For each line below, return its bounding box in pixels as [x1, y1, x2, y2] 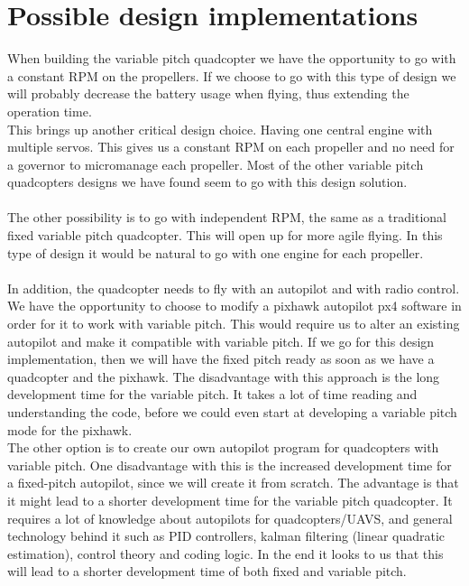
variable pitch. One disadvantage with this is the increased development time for [7, 455, 452, 474]
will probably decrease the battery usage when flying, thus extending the [7, 84, 409, 103]
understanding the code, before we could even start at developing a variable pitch [7, 403, 457, 421]
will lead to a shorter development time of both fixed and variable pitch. [7, 562, 407, 581]
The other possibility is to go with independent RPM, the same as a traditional [7, 208, 446, 227]
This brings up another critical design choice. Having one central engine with [7, 119, 433, 138]
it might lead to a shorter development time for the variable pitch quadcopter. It [7, 490, 453, 509]
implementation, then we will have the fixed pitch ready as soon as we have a [7, 349, 435, 368]
